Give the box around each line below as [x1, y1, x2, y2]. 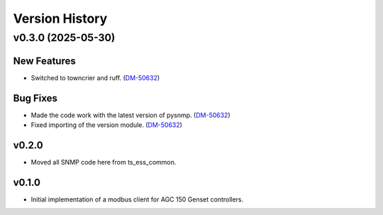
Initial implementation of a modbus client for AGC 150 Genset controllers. [30, 195, 244, 204]
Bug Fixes [13, 92, 58, 104]
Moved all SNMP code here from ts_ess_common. [30, 158, 177, 166]
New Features [13, 55, 76, 67]
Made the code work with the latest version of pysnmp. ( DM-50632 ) [30, 111, 231, 119]
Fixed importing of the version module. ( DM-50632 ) [30, 121, 182, 129]
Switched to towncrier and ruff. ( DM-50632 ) [30, 73, 160, 82]
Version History [13, 11, 108, 26]
